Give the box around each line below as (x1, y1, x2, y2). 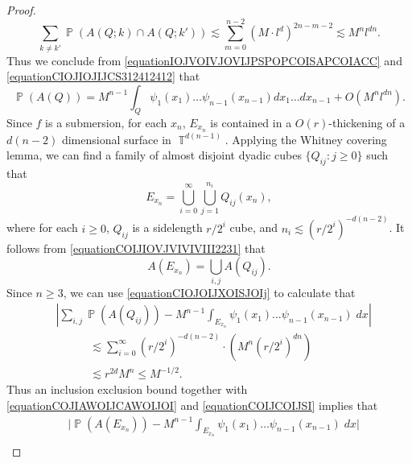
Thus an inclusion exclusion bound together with (6, 381, 248, 398)
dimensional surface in (61, 130, 171, 147)
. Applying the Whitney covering (225, 130, 387, 147)
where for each (6, 219, 78, 236)
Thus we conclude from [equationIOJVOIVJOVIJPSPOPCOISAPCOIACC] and (6, 52, 402, 68)
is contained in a (210, 114, 292, 130)
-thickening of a (328, 114, 406, 130)
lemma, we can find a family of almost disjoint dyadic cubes (6, 147, 302, 163)
